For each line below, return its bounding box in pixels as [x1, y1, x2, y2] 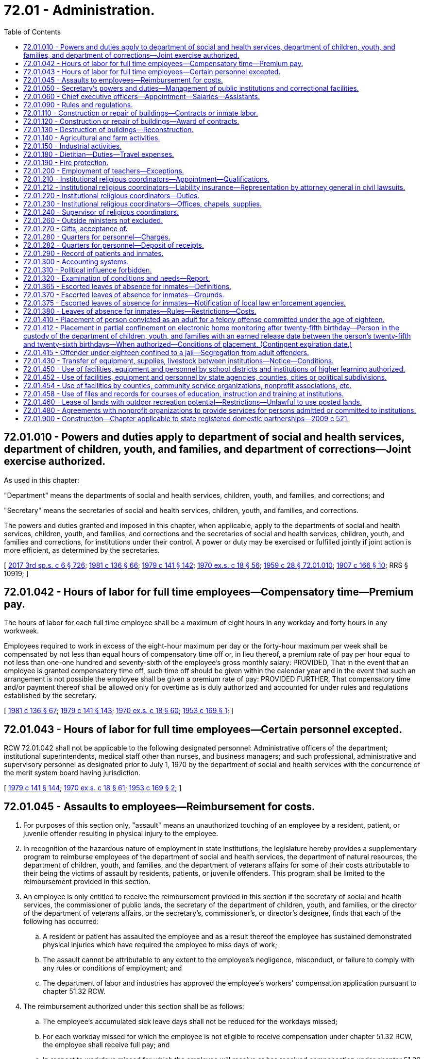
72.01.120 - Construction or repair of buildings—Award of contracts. [23, 117, 239, 125]
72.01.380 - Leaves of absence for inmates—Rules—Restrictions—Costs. [23, 307, 256, 315]
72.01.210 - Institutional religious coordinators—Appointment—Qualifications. [23, 174, 270, 183]
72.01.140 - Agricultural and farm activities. [23, 133, 160, 142]
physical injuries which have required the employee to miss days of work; [43, 940, 277, 949]
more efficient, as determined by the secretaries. [4, 546, 160, 554]
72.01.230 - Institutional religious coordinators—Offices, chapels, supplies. [23, 199, 262, 208]
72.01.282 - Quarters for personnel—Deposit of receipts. [23, 240, 204, 249]
